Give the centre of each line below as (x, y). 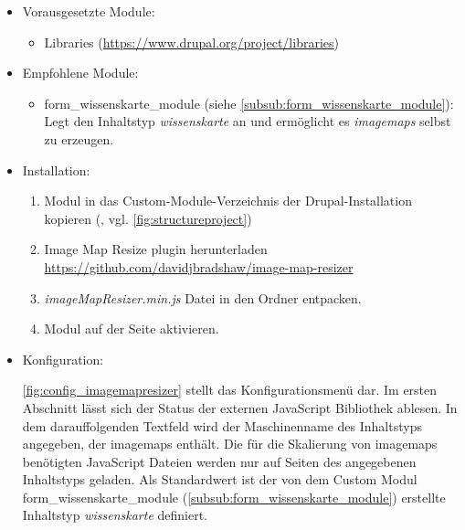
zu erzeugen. (79, 138)
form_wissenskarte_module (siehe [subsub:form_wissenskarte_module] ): (249, 103)
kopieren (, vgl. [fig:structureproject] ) (148, 218)
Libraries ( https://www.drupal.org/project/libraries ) (191, 42)
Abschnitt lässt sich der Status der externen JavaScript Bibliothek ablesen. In (240, 407)
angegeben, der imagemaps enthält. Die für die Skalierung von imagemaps (230, 444)
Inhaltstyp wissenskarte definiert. (115, 515)
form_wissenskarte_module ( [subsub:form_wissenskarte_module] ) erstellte (234, 497)
